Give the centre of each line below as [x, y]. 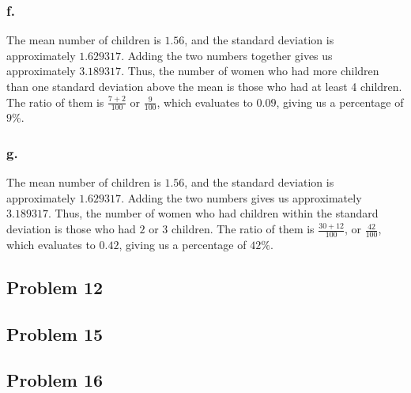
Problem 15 [55, 333]
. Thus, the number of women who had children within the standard [213, 213]
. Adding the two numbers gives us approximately [241, 197]
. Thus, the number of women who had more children [250, 71]
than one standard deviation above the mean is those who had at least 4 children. [204, 86]
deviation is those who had [71, 229]
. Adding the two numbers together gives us [227, 55]
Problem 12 [55, 287]
